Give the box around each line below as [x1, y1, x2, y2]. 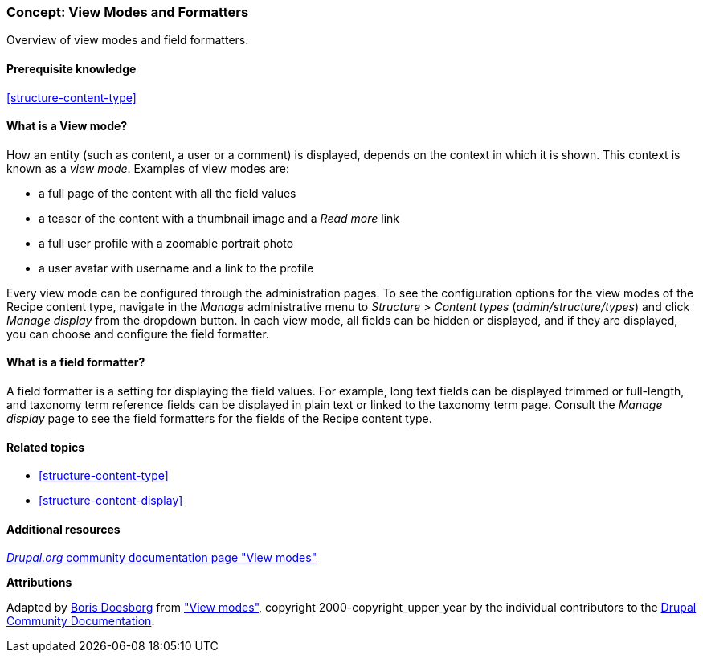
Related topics [6, 440, 85, 454]
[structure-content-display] [39, 493, 183, 508]
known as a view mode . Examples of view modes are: [6, 161, 290, 175]
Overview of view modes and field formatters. [6, 33, 249, 47]
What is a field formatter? [6, 355, 145, 370]
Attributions [6, 575, 72, 590]
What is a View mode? [6, 119, 128, 133]
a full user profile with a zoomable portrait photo [39, 235, 294, 250]
